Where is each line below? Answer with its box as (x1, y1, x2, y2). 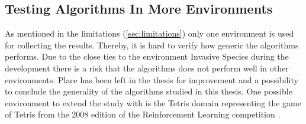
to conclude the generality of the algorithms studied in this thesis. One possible (5, 85, 292, 97)
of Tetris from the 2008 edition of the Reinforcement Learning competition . (5, 108, 281, 120)
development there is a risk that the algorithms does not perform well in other (5, 61, 289, 74)
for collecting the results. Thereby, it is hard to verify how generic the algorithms (5, 38, 299, 51)
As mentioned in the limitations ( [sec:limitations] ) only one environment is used (5, 27, 294, 40)
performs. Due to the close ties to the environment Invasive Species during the (5, 50, 289, 63)
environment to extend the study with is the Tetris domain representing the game (5, 96, 301, 109)
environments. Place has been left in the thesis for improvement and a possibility (5, 73, 298, 86)
